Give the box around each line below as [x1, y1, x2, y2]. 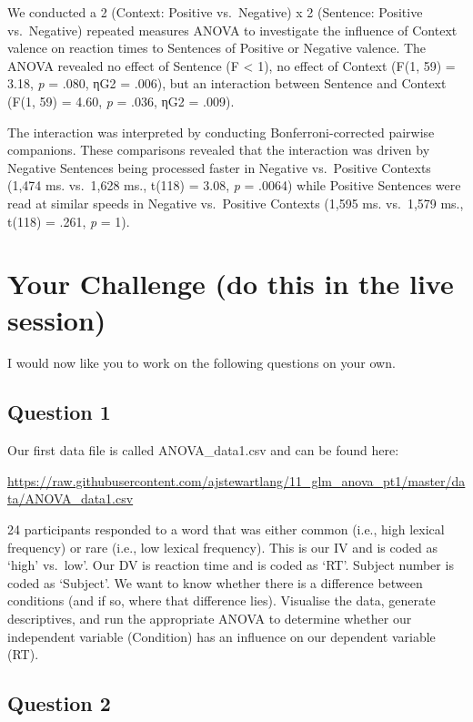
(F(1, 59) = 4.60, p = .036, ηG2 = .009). [7, 91, 235, 110]
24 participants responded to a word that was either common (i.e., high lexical [7, 520, 445, 539]
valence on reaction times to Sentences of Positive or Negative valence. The [7, 38, 427, 57]
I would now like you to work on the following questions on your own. [7, 353, 396, 372]
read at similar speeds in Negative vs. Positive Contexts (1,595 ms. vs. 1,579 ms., [7, 193, 464, 212]
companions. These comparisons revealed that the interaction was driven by [7, 140, 430, 159]
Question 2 [7, 689, 111, 717]
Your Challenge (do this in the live [7, 265, 454, 302]
